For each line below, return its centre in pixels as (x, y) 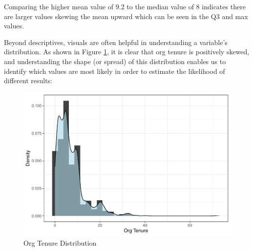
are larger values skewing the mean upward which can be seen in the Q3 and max (126, 16)
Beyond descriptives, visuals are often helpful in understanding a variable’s (116, 42)
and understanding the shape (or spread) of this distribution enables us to (115, 61)
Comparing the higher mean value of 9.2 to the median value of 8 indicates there (125, 6)
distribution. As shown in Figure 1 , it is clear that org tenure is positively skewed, (127, 52)
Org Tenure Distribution (60, 242)
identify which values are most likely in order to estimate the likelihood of (115, 71)
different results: (28, 80)
